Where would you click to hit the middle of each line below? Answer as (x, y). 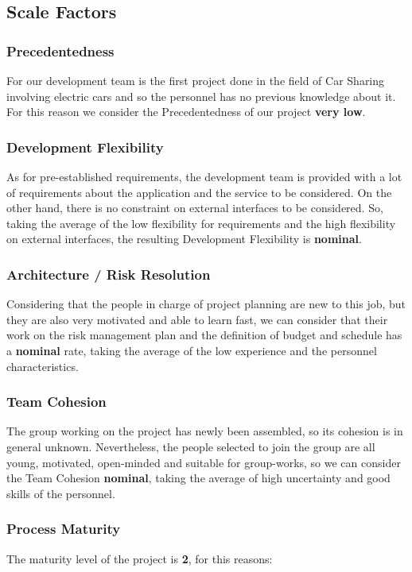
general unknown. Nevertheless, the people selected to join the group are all (191, 446)
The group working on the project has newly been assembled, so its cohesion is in (205, 431)
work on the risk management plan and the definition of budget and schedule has (204, 335)
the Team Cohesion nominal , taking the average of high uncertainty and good (198, 478)
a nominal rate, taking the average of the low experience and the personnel (192, 350)
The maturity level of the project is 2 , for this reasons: (140, 558)
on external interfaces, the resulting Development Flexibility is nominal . (184, 239)
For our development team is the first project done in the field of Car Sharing (196, 80)
